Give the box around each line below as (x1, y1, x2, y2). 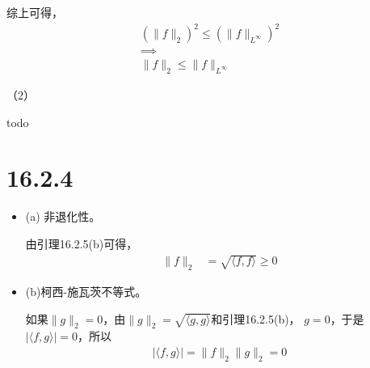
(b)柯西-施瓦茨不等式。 (25, 283, 147, 300)
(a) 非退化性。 (25, 208, 101, 225)
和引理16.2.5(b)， (211, 310, 301, 327)
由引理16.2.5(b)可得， (25, 235, 138, 252)
